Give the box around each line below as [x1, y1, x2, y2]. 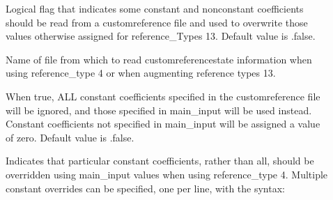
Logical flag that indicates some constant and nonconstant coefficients [6, 1, 304, 15]
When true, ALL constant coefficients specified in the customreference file [6, 89, 320, 103]
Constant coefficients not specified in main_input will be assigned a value [6, 116, 320, 131]
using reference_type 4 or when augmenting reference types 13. [6, 66, 276, 80]
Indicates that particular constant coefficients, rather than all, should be [6, 153, 314, 168]
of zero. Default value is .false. [6, 130, 134, 144]
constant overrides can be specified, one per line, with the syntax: [6, 180, 285, 195]
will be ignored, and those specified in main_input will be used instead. [6, 102, 312, 117]
